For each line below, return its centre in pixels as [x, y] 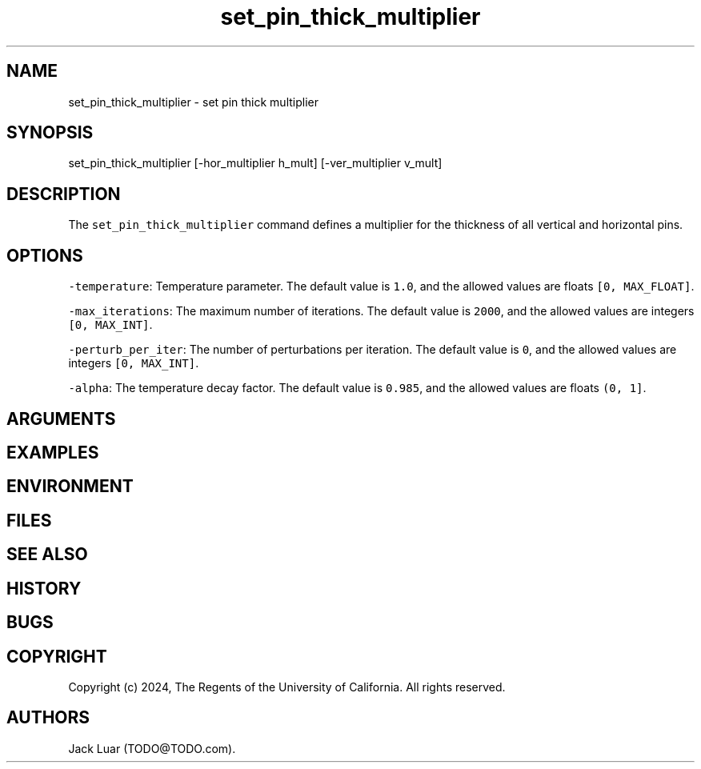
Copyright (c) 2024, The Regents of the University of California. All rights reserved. [287, 687]
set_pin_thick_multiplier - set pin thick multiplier [193, 102]
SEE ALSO [47, 555]
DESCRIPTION [64, 194]
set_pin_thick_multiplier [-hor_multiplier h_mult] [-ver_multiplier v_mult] [255, 163]
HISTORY [44, 588]
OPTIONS [45, 255]
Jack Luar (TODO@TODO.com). [152, 748]
